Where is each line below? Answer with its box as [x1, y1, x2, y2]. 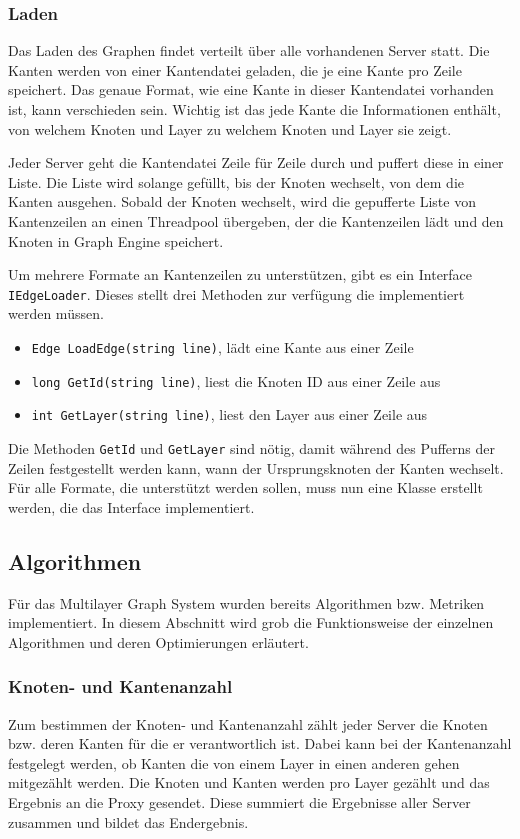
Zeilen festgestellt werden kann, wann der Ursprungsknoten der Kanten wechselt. [8, 457, 504, 478]
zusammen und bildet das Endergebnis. [8, 811, 249, 832]
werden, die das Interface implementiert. [8, 496, 255, 517]
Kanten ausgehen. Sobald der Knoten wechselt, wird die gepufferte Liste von [8, 191, 476, 212]
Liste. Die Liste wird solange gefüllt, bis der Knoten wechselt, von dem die [8, 171, 465, 192]
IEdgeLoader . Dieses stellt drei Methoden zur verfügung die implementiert [8, 283, 465, 304]
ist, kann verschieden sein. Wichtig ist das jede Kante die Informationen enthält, [8, 99, 501, 119]
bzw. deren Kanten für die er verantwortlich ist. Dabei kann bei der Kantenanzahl [8, 733, 512, 754]
